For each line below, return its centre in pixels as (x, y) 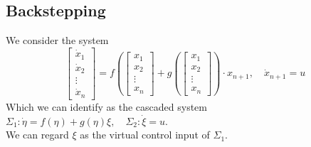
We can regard (37, 135)
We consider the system (57, 40)
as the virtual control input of (145, 135)
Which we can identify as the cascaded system (106, 106)
